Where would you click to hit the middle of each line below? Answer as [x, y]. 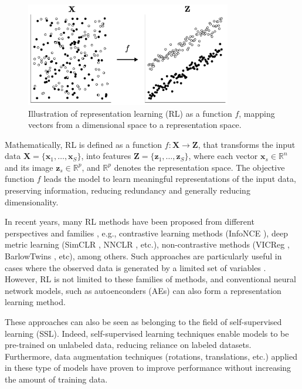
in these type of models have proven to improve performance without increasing [148, 368]
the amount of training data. [56, 379]
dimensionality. [32, 202]
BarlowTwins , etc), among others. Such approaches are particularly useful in [143, 256]
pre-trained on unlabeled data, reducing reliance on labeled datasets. [128, 345]
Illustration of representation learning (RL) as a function [130, 113]
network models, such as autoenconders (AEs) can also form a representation [143, 290]
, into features [106, 156]
